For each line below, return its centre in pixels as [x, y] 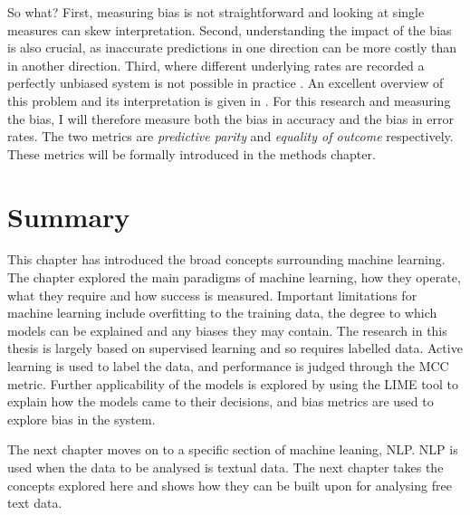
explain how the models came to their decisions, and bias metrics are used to [221, 401]
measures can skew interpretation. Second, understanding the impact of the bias [230, 29]
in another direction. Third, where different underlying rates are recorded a [216, 65]
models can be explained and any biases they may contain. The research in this [227, 330]
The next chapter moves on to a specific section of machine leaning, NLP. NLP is [233, 449]
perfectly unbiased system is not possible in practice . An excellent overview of [225, 83]
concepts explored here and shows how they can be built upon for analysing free [230, 485]
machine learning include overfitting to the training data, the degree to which [222, 313]
